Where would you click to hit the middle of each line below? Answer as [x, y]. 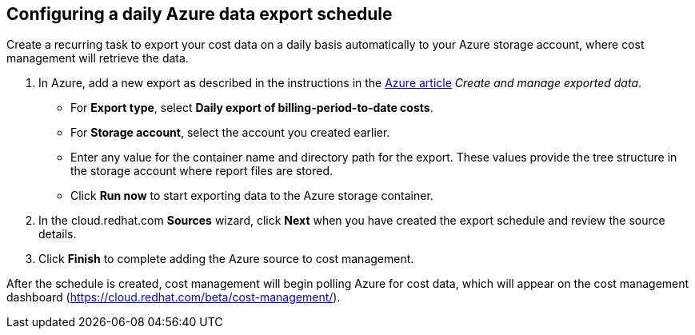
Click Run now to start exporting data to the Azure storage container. [252, 196]
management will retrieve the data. [98, 58]
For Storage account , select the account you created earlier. [230, 133]
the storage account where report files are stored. [202, 171]
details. [58, 234]
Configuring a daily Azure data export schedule [200, 14]
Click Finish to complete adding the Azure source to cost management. [226, 259]
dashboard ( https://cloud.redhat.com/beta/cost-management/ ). [174, 297]
